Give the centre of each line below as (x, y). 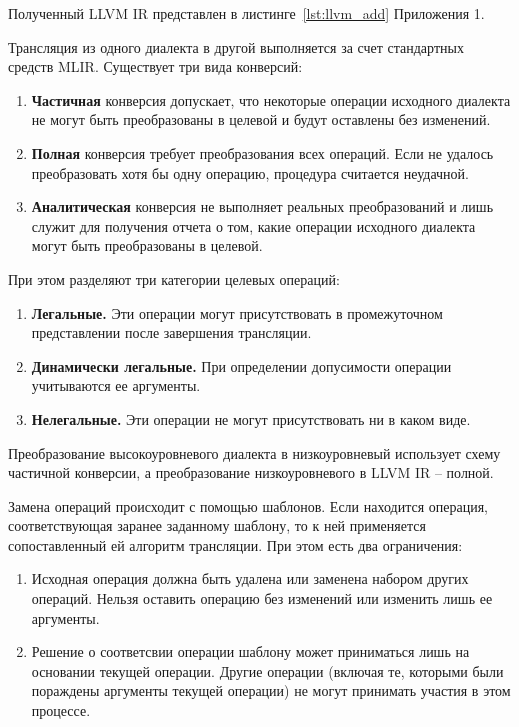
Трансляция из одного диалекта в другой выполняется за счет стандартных (236, 46)
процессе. (61, 710)
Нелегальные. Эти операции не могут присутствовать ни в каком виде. (251, 418)
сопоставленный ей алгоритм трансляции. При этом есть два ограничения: (235, 544)
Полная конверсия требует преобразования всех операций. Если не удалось (262, 152)
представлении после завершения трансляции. (171, 332)
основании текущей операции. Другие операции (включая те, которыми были (267, 670)
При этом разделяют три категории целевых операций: (174, 278)
